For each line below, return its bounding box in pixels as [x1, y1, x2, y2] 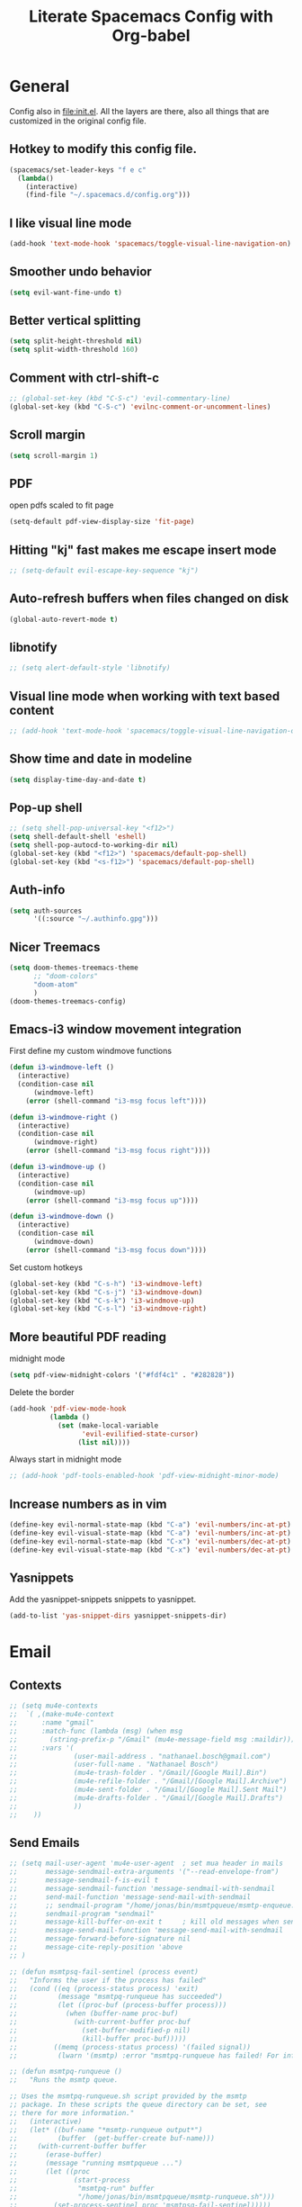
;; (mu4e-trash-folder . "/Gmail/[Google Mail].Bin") [9, 1769, 268, 1778]
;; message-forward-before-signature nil [9, 1934, 191, 1943]
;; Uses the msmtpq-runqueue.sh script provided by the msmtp [9, 2092, 247, 2101]
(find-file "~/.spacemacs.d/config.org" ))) [25, 191, 191, 200]
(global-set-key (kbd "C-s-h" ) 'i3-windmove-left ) [9, 1279, 203, 1288]
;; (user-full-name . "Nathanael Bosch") [9, 1760, 219, 1770]
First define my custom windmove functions [9, 1046, 173, 1057]
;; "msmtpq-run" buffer [9, 2184, 155, 2193]
